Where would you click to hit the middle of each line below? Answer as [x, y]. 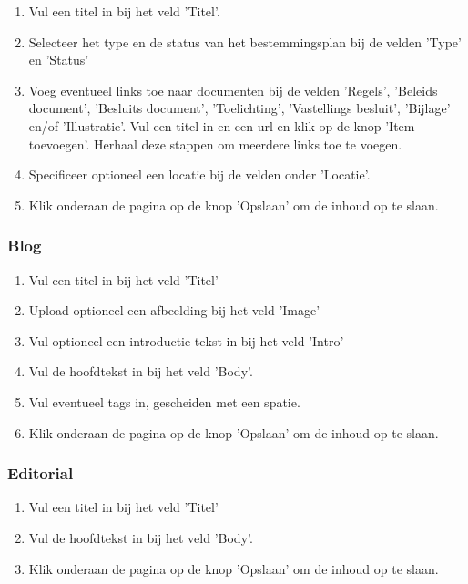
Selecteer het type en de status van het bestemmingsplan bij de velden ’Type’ [245, 41]
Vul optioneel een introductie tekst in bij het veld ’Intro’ [186, 340]
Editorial [41, 473]
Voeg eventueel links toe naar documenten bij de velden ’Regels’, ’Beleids [233, 90]
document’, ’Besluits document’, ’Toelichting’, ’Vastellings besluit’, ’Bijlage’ [239, 108]
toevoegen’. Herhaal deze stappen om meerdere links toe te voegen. [215, 143]
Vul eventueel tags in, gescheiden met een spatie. [164, 401]
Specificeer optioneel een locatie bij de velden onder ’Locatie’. [199, 174]
